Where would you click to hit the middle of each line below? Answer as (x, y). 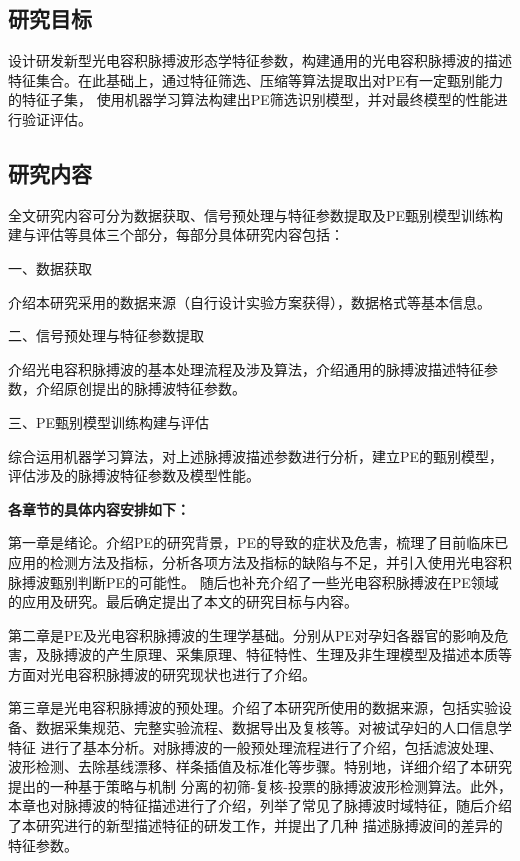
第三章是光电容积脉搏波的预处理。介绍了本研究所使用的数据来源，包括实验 (253, 707)
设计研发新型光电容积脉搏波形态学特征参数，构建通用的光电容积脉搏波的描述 (260, 60)
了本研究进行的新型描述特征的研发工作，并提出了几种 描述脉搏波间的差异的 (255, 825)
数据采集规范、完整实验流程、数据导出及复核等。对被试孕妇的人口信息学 (273, 727)
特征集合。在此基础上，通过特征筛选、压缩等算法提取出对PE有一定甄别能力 (256, 79)
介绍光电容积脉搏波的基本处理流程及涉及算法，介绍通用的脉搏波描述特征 (246, 368)
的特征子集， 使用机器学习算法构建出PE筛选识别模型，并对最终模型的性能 (251, 99)
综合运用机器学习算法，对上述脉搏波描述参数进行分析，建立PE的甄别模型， (256, 455)
